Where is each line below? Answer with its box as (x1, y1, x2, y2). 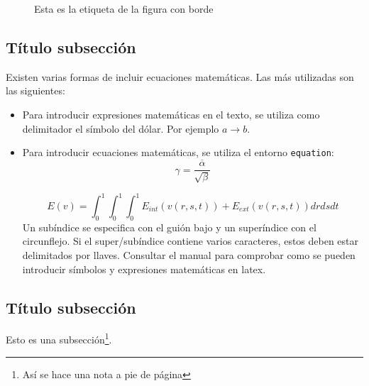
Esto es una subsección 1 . (6, 330, 112, 347)
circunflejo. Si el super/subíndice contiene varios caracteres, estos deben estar (22, 233, 359, 248)
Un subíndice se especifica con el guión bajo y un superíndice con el (22, 219, 316, 234)
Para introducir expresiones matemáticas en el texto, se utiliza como (22, 106, 320, 121)
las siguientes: (6, 83, 65, 98)
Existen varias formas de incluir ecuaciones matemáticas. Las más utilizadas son (6, 69, 354, 84)
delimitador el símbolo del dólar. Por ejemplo (22, 121, 219, 136)
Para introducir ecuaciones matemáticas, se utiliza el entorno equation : (22, 145, 334, 160)
